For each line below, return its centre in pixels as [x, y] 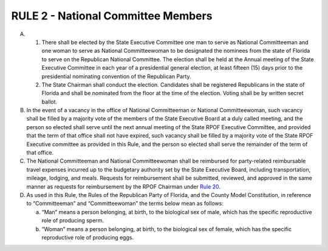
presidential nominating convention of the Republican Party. [116, 76]
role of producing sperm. [73, 221]
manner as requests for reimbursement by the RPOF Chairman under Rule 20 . [124, 186]
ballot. [50, 102]
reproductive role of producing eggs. [87, 237]
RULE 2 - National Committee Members [112, 16]
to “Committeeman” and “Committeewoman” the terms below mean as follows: [125, 204]
